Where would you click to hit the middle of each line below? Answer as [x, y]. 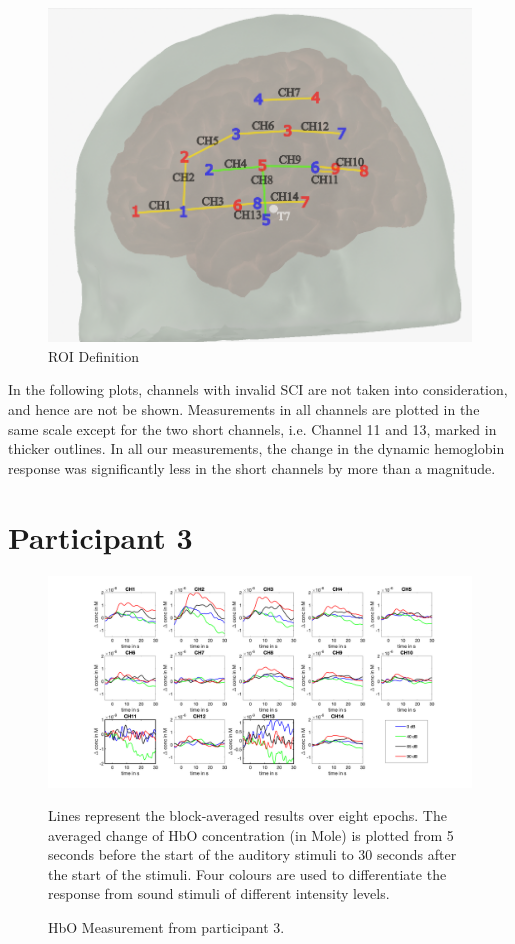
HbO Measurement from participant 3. [166, 927]
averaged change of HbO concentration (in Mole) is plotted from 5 [251, 834]
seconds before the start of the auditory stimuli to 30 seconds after [252, 854]
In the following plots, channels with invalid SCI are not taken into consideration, [258, 389]
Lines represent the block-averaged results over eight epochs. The [247, 815]
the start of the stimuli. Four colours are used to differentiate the [247, 873]
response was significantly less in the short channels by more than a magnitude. [252, 467]
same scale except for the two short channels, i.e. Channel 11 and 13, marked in [252, 428]
